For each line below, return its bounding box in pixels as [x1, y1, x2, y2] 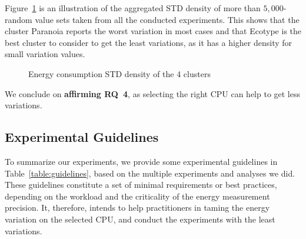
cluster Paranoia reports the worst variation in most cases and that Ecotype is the [5, 25, 302, 37]
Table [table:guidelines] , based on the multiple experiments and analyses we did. [5, 167, 295, 179]
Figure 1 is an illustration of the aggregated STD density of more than [5, 2, 261, 14]
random [5, 13, 32, 25]
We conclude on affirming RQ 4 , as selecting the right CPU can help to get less [5, 87, 301, 99]
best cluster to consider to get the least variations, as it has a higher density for [5, 36, 292, 48]
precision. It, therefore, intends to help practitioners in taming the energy [5, 201, 270, 214]
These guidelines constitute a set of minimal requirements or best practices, [5, 178, 277, 191]
